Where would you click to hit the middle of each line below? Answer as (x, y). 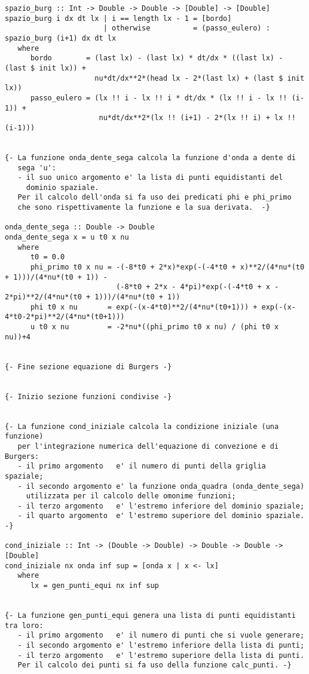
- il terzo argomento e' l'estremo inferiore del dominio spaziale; (161, 506)
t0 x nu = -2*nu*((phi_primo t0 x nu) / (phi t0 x (159, 327)
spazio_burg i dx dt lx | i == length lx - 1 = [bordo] (118, 18)
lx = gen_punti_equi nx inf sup (94, 586)
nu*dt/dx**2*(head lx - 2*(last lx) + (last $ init (200, 78)
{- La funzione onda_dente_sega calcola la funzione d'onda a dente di (150, 157)
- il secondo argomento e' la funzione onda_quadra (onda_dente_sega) (161, 486)
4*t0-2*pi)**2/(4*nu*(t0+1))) (65, 317)
